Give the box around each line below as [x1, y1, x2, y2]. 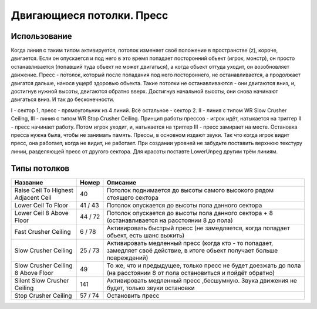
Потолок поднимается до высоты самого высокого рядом [106, 186, 274, 194]
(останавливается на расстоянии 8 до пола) [106, 216, 233, 224]
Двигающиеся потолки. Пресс [11, 9, 168, 22]
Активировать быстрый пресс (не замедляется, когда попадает [106, 224, 290, 232]
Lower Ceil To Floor [14, 201, 69, 209]
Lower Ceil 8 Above [14, 209, 69, 217]
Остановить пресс [106, 291, 160, 300]
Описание [106, 178, 137, 186]
